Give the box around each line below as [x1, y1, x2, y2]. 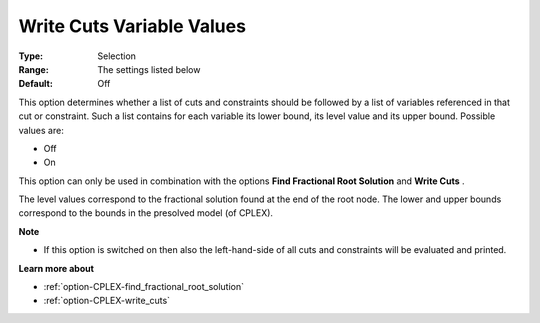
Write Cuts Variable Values [18, 15, 247, 37]
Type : [18, 50, 44, 62]
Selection [97, 50, 137, 62]
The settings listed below [97, 63, 201, 75]
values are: [18, 124, 64, 136]
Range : [18, 63, 49, 75]
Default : [18, 78, 54, 90]
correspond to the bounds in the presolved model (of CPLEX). [18, 207, 274, 219]
